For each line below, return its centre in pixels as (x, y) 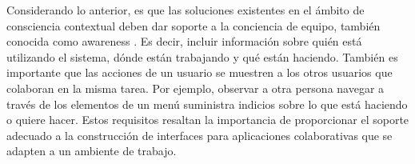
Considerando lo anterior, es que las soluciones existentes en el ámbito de (186, 10)
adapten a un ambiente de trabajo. (92, 151)
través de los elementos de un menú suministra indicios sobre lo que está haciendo (207, 104)
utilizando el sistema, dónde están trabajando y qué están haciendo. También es (202, 56)
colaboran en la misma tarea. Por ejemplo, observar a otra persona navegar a (196, 88)
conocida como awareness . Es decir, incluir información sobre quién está (184, 41)
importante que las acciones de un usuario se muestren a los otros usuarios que (200, 72)
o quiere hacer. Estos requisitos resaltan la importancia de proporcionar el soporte (208, 120)
